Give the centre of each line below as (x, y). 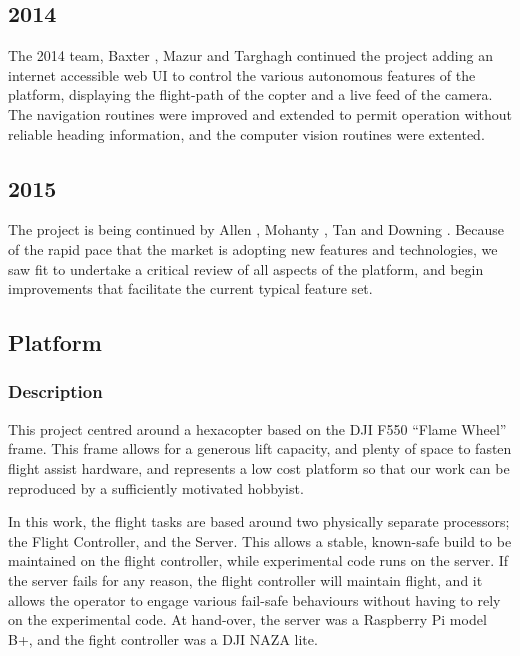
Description (55, 391)
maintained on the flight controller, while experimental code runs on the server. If (258, 560)
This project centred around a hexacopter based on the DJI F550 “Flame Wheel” (257, 428)
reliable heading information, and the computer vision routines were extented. (246, 133)
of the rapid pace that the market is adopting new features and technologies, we (253, 248)
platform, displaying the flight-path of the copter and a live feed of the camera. (250, 94)
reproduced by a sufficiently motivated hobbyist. (156, 487)
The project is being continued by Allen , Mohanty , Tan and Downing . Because (256, 229)
